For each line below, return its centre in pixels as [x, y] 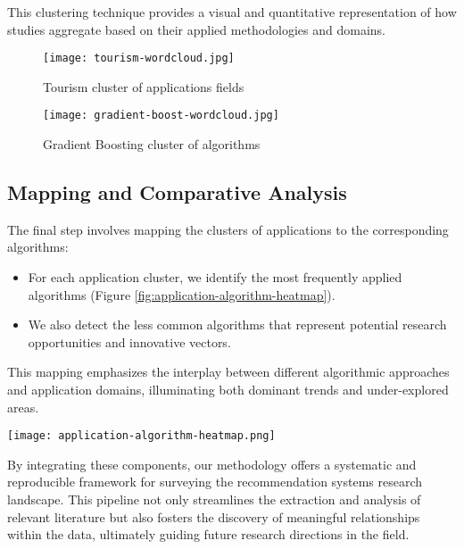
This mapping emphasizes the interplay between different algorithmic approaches [228, 372]
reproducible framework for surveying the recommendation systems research [215, 482]
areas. [23, 407]
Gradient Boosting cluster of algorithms [152, 144]
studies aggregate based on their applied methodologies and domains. [196, 29]
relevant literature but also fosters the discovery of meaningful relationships [214, 516]
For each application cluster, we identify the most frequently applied [215, 277]
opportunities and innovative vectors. [129, 341]
